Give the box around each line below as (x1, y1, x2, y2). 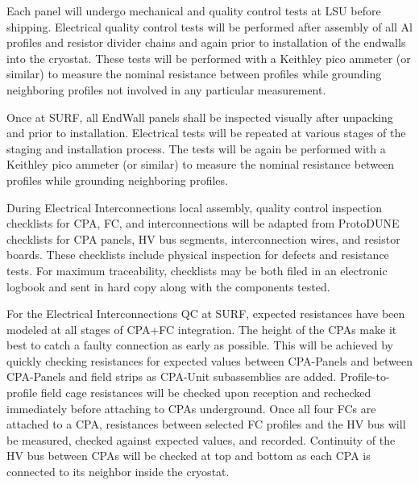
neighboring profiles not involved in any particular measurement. (6, 81, 326, 98)
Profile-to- (339, 368, 390, 385)
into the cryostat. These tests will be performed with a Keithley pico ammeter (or (6, 49, 411, 66)
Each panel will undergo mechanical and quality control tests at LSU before (6, 2, 381, 19)
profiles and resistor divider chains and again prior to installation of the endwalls (6, 34, 406, 51)
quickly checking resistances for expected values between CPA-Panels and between (6, 352, 413, 369)
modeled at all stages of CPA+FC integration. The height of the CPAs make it (6, 320, 397, 337)
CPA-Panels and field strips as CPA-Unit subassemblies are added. (6, 368, 337, 385)
